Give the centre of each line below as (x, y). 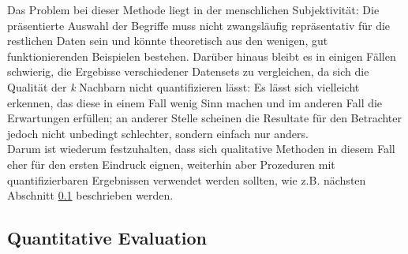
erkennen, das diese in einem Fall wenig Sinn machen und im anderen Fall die (195, 102)
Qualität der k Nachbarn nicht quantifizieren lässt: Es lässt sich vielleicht (183, 86)
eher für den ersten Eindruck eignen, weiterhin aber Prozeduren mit (171, 164)
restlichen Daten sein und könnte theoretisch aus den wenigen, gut (168, 41)
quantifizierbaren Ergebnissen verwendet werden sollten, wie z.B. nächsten (187, 179)
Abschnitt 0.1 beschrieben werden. (90, 195)
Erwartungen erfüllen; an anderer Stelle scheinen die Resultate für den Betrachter (205, 118)
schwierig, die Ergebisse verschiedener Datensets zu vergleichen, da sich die (188, 71)
